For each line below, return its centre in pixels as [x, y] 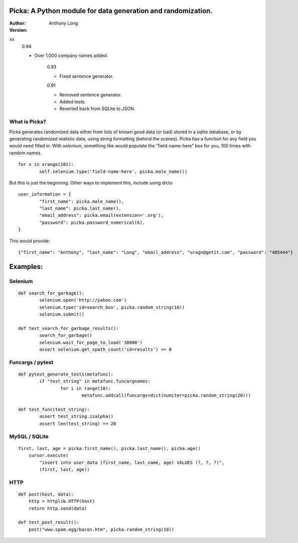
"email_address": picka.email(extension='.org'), [102, 215]
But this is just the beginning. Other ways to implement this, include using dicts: [91, 183]
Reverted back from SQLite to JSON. [97, 109]
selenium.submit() [62, 314]
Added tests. [73, 102]
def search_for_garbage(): [51, 293]
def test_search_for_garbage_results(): [68, 328]
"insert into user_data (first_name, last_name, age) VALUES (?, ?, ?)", [132, 462]
